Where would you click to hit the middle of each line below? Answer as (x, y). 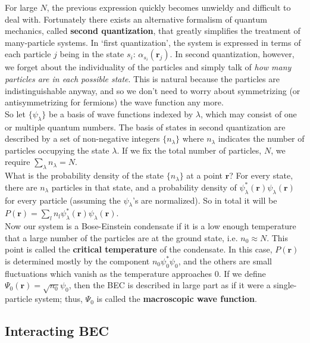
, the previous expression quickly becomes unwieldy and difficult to (169, 7)
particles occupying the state (57, 150)
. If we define (242, 273)
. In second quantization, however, (232, 54)
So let (15, 113)
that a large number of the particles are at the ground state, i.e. (121, 237)
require (18, 162)
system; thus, (59, 299)
